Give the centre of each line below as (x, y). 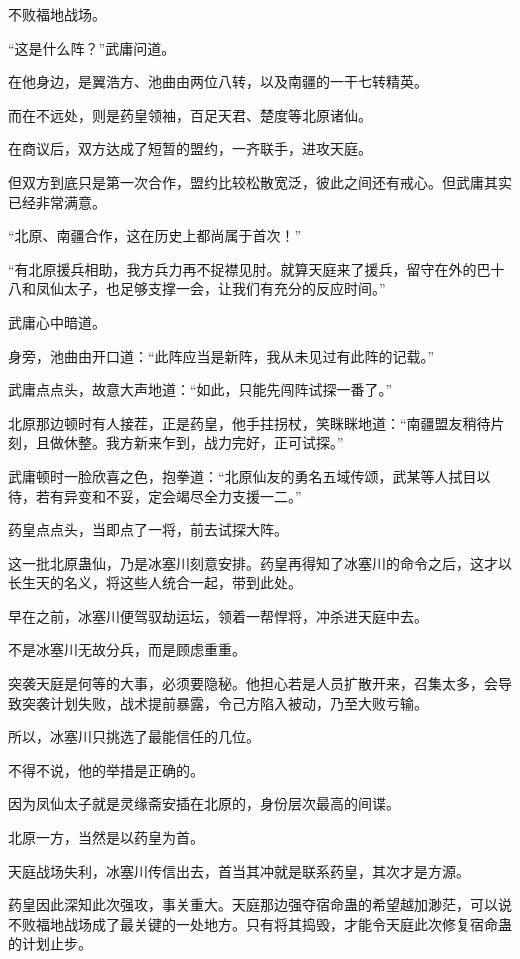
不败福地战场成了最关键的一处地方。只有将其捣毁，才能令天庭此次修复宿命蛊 (260, 923)
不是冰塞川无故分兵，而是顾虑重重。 (127, 649)
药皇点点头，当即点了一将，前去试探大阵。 (148, 529)
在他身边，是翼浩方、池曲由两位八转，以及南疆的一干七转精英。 (218, 81)
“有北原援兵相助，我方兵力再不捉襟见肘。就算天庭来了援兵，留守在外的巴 (249, 268)
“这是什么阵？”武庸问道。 (92, 47)
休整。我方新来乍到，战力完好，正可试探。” (203, 442)
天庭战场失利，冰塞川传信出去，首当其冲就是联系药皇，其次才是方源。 (239, 870)
